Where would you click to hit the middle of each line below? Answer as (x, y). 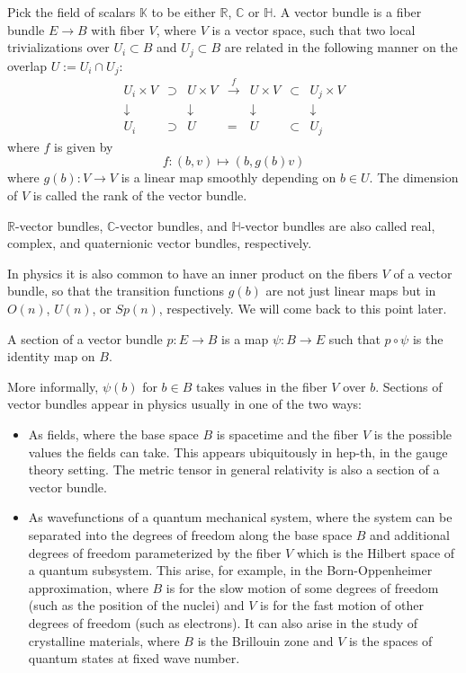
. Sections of (409, 386)
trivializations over (58, 47)
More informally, (53, 386)
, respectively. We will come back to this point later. (303, 309)
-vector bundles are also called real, (338, 225)
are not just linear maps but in (351, 291)
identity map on (51, 356)
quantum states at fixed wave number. (134, 658)
